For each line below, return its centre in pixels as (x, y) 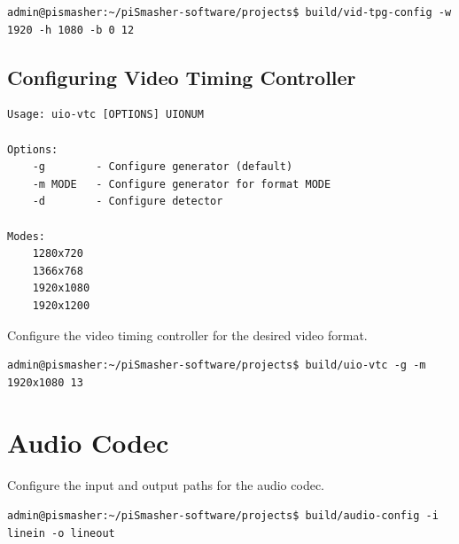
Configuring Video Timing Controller (182, 77)
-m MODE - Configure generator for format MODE (182, 184)
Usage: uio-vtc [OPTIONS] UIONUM (105, 115)
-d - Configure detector (128, 202)
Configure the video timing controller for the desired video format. (187, 334)
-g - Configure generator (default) (163, 167)
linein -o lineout (61, 533)
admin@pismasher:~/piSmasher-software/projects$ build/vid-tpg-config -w (229, 12)
